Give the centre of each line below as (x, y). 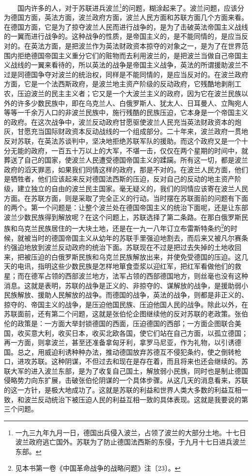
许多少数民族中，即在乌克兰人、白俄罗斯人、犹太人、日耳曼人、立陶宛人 (133, 103)
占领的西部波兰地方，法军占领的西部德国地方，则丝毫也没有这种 (146, 275)
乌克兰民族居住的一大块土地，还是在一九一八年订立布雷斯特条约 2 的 (124, 227)
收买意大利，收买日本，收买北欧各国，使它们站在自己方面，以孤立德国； (133, 333)
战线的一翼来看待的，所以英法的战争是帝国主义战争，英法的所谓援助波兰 (126, 65)
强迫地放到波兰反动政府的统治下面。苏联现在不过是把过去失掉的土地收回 (126, 247)
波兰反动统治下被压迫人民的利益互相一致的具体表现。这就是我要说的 (133, 399)
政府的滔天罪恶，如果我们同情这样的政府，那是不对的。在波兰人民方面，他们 (126, 169)
